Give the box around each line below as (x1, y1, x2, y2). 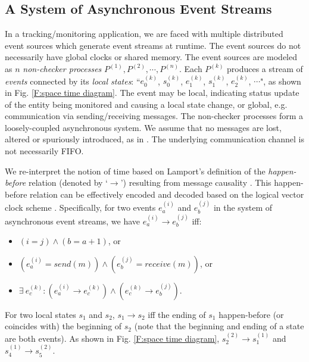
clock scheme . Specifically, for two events (5, 201, 156, 214)
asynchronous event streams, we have (5, 214, 141, 227)
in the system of (213, 201, 273, 214)
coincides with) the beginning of (5, 320, 122, 332)
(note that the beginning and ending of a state (134, 320, 304, 332)
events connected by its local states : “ (5, 74, 141, 87)
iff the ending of (148, 308, 206, 320)
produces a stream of (227, 62, 303, 74)
